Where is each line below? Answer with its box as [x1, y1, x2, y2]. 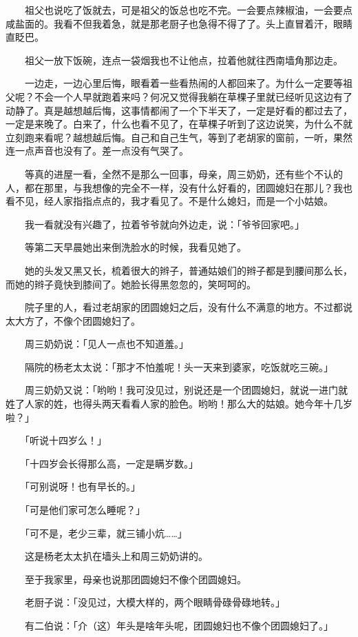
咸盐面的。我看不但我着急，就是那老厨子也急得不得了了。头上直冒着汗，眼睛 [6, 16, 352, 30]
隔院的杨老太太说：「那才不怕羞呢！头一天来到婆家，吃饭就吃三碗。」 [24, 359, 333, 374]
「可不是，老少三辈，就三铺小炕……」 [24, 525, 187, 540]
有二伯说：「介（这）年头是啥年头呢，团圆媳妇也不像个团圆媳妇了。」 [24, 618, 333, 632]
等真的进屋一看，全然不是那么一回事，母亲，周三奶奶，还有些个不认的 [24, 166, 343, 181]
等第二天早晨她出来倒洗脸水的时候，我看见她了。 [24, 240, 246, 254]
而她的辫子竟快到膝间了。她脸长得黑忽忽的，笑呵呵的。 [6, 276, 256, 291]
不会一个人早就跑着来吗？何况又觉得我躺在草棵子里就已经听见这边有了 [34, 89, 352, 103]
